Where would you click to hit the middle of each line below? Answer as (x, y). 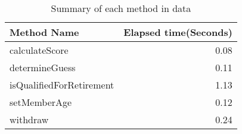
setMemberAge (41, 102)
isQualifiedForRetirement (62, 85)
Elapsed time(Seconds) (178, 32)
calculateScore (39, 50)
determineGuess (43, 67)
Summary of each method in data (121, 8)
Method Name (44, 32)
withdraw (29, 119)
